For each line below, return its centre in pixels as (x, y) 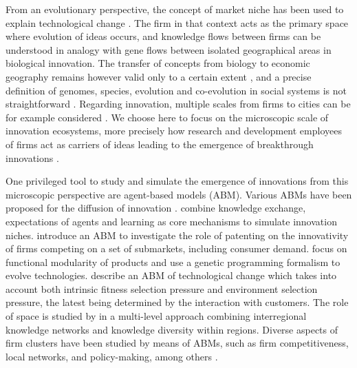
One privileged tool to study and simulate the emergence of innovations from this (177, 181)
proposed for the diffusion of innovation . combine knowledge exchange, (156, 208)
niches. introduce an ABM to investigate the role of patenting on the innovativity (177, 235)
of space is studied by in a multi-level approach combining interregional (156, 316)
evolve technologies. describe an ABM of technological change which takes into (171, 275)
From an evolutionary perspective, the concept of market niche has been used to (175, 9)
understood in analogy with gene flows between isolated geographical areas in (169, 49)
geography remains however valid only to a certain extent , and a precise (159, 76)
